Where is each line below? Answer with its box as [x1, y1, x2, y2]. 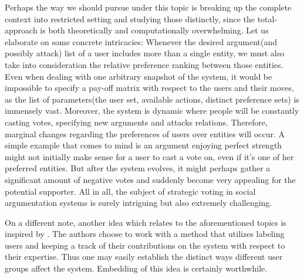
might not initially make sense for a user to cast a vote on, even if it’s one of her [5, 150, 294, 162]
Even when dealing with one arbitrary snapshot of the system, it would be [5, 70, 272, 82]
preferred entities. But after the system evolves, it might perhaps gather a [5, 162, 271, 174]
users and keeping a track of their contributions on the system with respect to [5, 239, 285, 251]
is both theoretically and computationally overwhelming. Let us [40, 24, 269, 36]
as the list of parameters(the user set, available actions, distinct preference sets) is [5, 93, 299, 105]
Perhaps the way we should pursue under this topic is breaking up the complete [5, 1, 292, 13]
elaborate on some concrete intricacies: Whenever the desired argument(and [5, 35, 277, 48]
